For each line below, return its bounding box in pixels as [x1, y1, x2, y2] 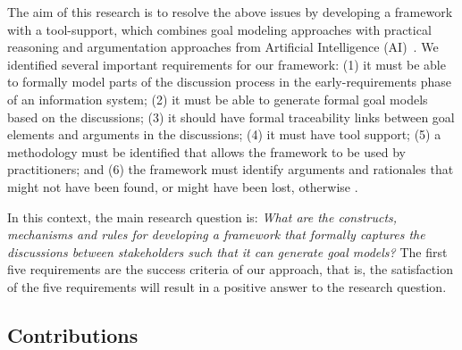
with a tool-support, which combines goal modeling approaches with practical [7, 20, 432, 38]
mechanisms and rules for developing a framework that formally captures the [7, 225, 425, 244]
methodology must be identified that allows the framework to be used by [7, 142, 406, 161]
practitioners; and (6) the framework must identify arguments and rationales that [7, 160, 454, 179]
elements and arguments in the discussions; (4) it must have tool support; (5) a [7, 125, 441, 144]
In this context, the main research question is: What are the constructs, [7, 207, 398, 226]
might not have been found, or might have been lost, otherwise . [7, 177, 358, 196]
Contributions [7, 321, 139, 348]
